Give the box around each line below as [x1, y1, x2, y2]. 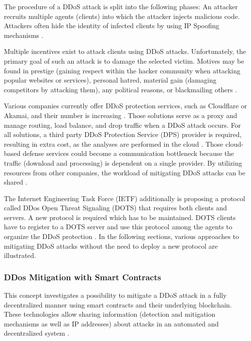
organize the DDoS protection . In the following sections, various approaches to [4, 231, 239, 241]
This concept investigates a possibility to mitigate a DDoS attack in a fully [4, 290, 227, 300]
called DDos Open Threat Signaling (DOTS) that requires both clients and [4, 203, 227, 213]
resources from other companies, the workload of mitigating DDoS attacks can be [4, 167, 246, 177]
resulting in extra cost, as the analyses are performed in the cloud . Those [4, 138, 223, 149]
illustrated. [4, 250, 36, 260]
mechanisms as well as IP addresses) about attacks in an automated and [4, 318, 219, 328]
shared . [4, 177, 28, 187]
